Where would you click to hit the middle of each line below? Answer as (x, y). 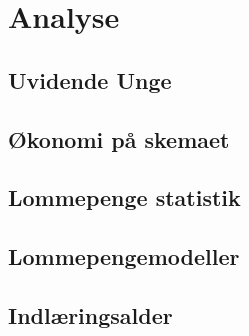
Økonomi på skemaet (119, 138)
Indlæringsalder (90, 314)
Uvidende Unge (90, 79)
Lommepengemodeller (124, 256)
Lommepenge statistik (124, 197)
